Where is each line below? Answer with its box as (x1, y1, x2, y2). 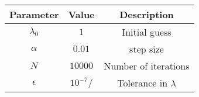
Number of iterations (104, 59, 190, 72)
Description (119, 8, 174, 21)
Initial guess (122, 25, 171, 39)
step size (129, 42, 164, 56)
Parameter (9, 8, 59, 21)
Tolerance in (117, 76, 168, 89)
